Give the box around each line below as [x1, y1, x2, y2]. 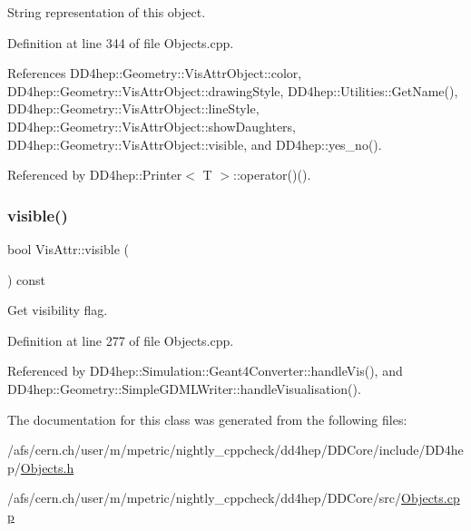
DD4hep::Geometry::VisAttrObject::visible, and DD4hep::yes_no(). [7, 134, 382, 153]
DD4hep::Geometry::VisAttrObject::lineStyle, [7, 99, 260, 118]
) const [7, 270, 46, 289]
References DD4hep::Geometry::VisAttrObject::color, [7, 64, 302, 83]
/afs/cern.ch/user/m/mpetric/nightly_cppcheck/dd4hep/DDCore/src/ [7, 488, 402, 507]
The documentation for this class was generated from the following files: [7, 409, 407, 428]
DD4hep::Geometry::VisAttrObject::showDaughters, [7, 116, 297, 135]
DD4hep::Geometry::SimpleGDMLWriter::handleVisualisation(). [7, 379, 361, 398]
